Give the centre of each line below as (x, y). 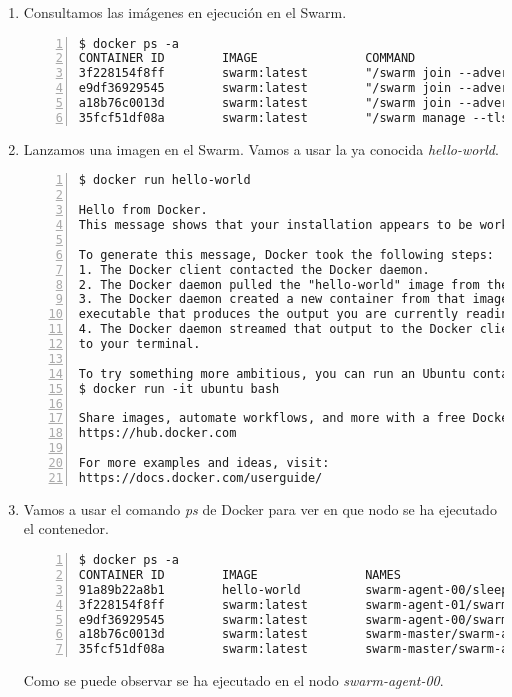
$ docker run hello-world (164, 180)
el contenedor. (66, 528)
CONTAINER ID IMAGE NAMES (239, 574)
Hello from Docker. (143, 210)
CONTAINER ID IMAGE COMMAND (247, 58)
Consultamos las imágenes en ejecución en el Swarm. (185, 12)
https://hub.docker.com (157, 433)
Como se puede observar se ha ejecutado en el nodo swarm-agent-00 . (233, 680)
